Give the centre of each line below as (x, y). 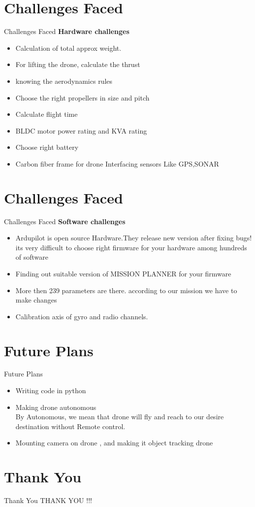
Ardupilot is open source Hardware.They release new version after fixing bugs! (134, 238)
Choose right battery (47, 147)
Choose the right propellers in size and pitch (82, 97)
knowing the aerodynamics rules (64, 81)
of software (32, 257)
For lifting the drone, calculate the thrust (78, 64)
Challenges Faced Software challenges (65, 221)
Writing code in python (51, 390)
